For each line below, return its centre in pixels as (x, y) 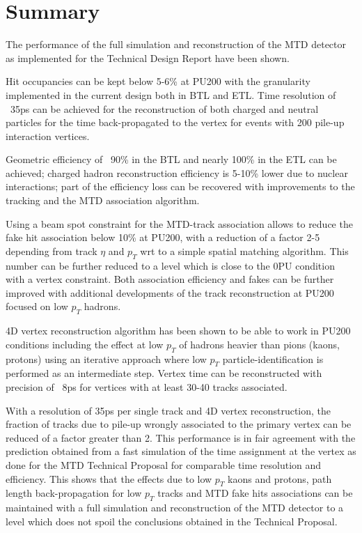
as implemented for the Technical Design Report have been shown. (148, 57)
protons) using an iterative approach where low (106, 358)
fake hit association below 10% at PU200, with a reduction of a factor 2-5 (163, 237)
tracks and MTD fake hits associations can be (255, 493)
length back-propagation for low (74, 493)
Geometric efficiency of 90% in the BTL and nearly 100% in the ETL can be (171, 159)
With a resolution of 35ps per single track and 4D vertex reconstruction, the (168, 410)
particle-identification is (273, 358)
